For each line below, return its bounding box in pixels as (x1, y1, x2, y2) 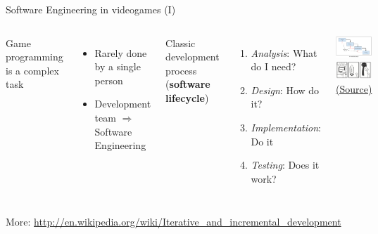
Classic (165, 35, 196, 50)
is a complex (6, 63, 59, 77)
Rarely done (94, 45, 147, 60)
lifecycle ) (165, 90, 209, 105)
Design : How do (251, 82, 320, 97)
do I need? (251, 59, 296, 74)
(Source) (335, 82, 372, 96)
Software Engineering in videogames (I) (6, 2, 176, 16)
